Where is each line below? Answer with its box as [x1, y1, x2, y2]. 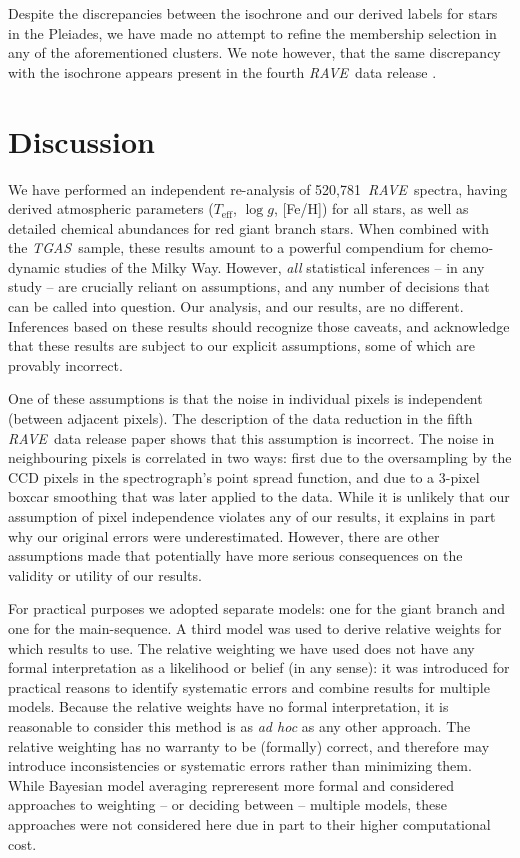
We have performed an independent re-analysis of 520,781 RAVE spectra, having [8, 178, 508, 199]
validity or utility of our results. [8, 564, 202, 585]
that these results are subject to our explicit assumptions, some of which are [8, 335, 476, 356]
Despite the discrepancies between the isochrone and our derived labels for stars [8, 3, 498, 23]
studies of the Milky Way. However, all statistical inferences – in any [64, 256, 485, 277]
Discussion [8, 120, 155, 161]
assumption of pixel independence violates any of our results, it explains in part [8, 506, 496, 526]
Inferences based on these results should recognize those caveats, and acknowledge [8, 315, 510, 336]
